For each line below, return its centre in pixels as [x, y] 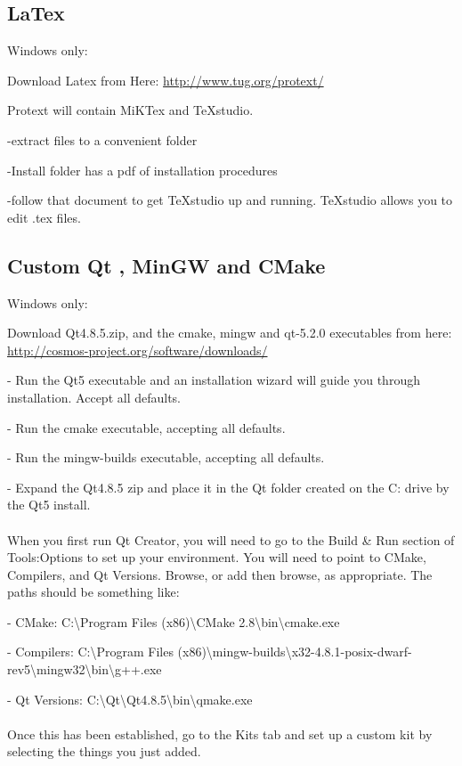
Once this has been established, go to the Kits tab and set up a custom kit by [220, 733]
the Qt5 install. [49, 505]
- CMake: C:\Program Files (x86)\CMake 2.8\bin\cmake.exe [174, 621]
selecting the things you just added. [104, 751]
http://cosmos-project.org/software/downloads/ [138, 350]
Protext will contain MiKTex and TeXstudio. [130, 110]
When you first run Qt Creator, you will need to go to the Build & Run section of [231, 539]
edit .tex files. [44, 217]
